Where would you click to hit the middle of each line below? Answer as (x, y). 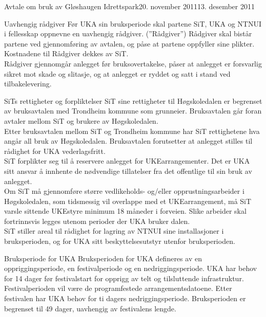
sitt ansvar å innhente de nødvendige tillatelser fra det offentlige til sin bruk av (128, 171)
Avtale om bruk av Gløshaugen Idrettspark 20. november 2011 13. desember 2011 (129, 6)
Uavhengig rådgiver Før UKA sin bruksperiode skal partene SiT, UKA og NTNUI (133, 23)
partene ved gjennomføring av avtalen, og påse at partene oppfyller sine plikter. (129, 43)
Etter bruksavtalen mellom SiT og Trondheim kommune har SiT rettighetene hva (132, 131)
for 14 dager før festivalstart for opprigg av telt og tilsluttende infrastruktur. (124, 278)
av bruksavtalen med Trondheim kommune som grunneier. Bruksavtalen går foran (133, 111)
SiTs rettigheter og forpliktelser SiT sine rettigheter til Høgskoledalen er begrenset (133, 100)
